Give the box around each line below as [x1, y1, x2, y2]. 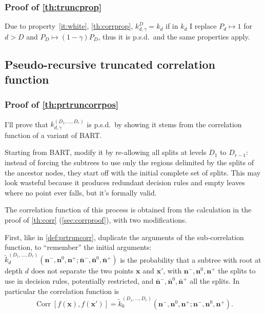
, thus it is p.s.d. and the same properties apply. [98, 31, 250, 42]
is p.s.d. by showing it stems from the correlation [87, 119, 242, 129]
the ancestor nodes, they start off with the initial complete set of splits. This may [5, 167, 261, 178]
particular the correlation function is [5, 285, 119, 296]
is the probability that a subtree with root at [120, 254, 261, 265]
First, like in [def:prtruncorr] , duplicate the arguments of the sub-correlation [5, 231, 244, 242]
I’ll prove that [5, 119, 48, 129]
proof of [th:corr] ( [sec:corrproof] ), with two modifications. [5, 214, 187, 225]
